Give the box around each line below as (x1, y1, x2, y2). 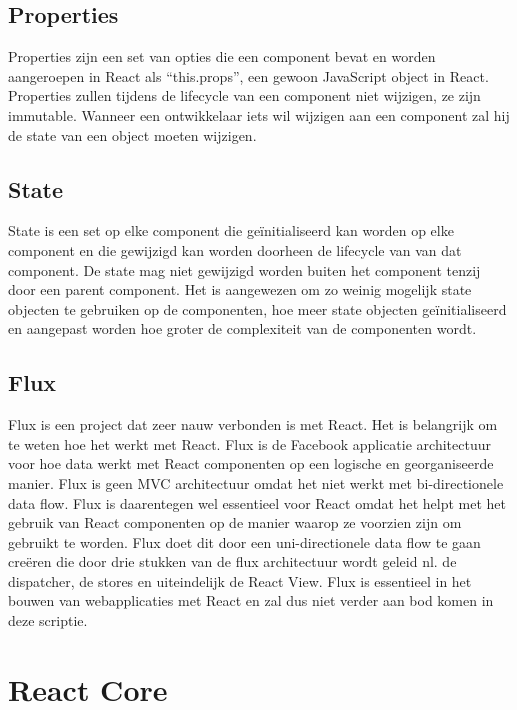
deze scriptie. (8, 610, 88, 631)
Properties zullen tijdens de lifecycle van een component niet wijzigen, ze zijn (8, 85, 481, 106)
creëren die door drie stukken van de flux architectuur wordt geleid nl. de (8, 551, 457, 572)
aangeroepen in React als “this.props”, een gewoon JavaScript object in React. (8, 65, 489, 86)
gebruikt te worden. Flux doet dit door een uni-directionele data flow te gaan (8, 531, 481, 552)
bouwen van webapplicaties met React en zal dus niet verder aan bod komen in (8, 590, 494, 611)
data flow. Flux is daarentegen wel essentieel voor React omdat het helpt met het (8, 492, 507, 513)
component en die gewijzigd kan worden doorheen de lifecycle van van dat (8, 239, 462, 260)
